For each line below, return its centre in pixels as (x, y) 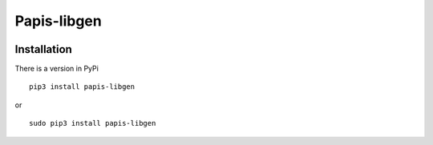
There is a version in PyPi (57, 69)
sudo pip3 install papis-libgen (93, 123)
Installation (43, 49)
